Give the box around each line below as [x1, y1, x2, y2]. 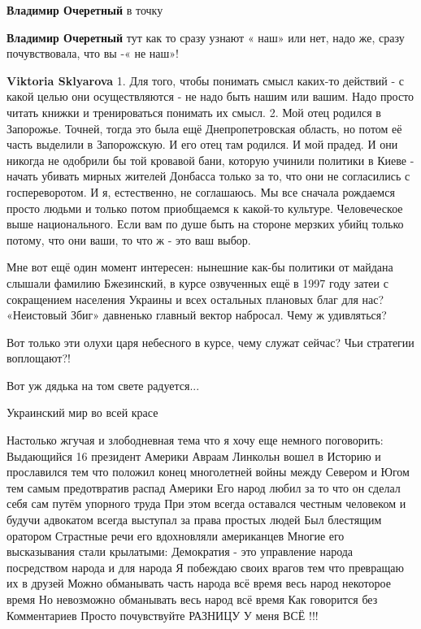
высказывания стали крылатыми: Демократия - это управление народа [7, 543, 354, 560]
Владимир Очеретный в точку [7, 2, 163, 18]
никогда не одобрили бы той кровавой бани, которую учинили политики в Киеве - [7, 151, 414, 168]
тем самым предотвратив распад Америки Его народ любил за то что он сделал [7, 479, 401, 496]
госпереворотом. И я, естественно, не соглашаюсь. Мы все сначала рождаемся [7, 183, 395, 200]
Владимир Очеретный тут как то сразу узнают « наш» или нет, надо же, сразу [7, 28, 405, 46]
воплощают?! [7, 349, 71, 367]
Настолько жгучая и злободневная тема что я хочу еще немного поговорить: [7, 432, 384, 449]
